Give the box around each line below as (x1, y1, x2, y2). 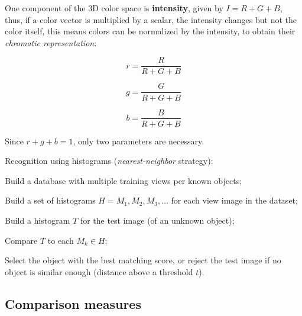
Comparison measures (5, 294, 141, 312)
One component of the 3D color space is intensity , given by (5, 2, 223, 14)
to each (47, 234, 74, 246)
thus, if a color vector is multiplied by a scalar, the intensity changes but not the (5, 13, 297, 25)
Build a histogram (5, 214, 70, 226)
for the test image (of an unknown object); (80, 214, 235, 226)
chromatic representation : (5, 36, 97, 49)
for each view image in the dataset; (171, 194, 298, 207)
